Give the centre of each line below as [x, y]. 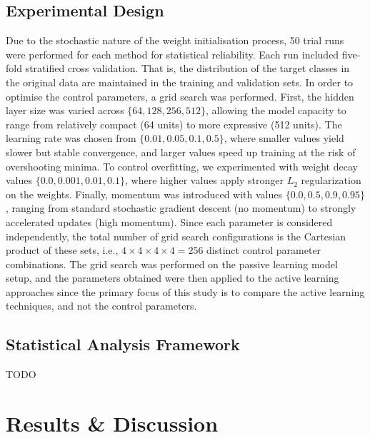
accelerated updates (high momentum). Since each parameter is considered [169, 221]
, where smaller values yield [284, 138]
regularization [331, 180]
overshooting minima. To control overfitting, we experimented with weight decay [182, 166]
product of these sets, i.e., [62, 250]
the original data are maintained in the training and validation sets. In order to [180, 82]
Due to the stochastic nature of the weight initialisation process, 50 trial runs [175, 40]
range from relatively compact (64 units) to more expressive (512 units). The [174, 124]
